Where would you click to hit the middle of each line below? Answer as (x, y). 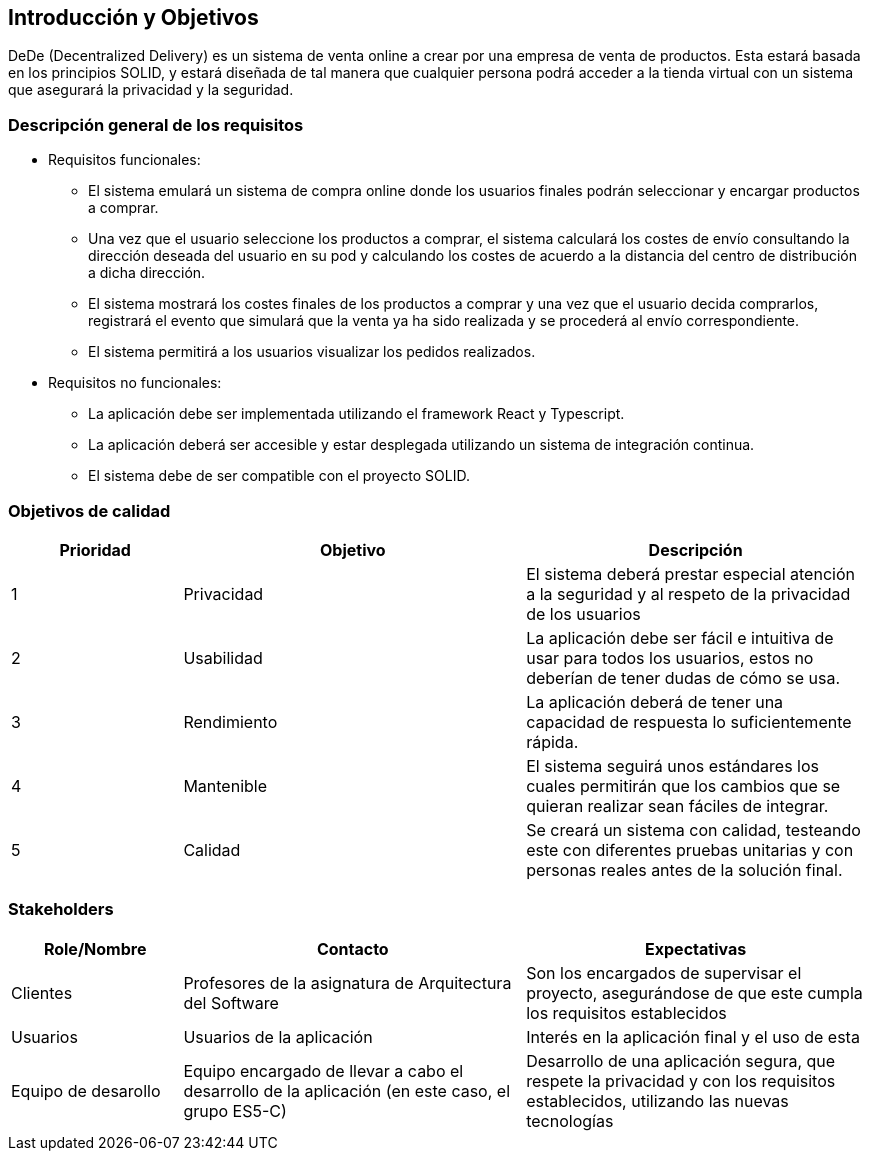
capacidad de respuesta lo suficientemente (689, 721)
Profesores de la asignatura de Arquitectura (347, 982)
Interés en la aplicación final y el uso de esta (693, 1036)
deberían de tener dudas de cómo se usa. (683, 677)
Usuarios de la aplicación (278, 1036)
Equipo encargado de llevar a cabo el (323, 1070)
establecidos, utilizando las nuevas (657, 1100)
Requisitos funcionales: (124, 160)
